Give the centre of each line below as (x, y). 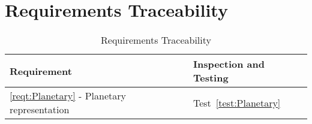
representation (40, 110)
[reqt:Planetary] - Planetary (68, 96)
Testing (211, 78)
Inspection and (229, 64)
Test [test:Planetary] (237, 102)
